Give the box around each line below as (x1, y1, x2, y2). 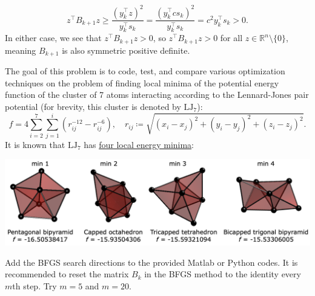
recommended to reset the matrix (5, 268, 129, 280)
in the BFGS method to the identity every (144, 268, 301, 280)
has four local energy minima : (84, 138, 194, 150)
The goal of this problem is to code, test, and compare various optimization (5, 65, 285, 77)
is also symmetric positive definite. (62, 43, 190, 56)
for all (220, 31, 243, 44)
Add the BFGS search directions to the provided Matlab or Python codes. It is (5, 256, 298, 268)
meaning (5, 43, 36, 56)
